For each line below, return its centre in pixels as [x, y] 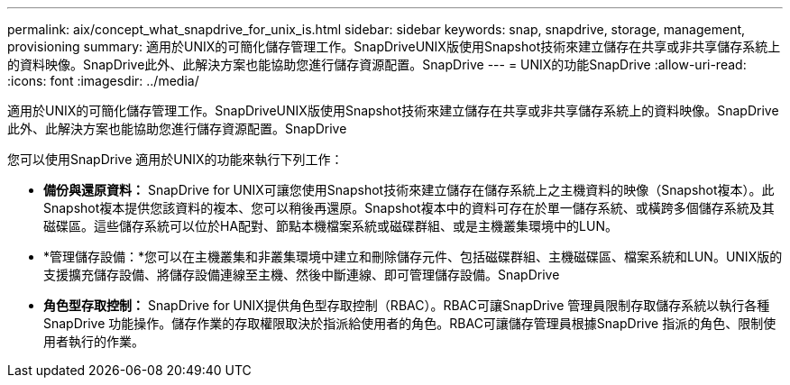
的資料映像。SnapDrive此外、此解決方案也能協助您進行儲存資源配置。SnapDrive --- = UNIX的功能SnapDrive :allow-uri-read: [377, 64]
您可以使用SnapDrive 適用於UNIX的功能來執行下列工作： [175, 159]
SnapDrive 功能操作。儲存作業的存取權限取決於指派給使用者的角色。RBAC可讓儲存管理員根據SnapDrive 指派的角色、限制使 [410, 323]
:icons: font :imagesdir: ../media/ [103, 81]
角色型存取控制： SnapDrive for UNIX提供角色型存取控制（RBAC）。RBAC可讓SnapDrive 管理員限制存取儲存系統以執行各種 [407, 305]
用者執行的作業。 [94, 341]
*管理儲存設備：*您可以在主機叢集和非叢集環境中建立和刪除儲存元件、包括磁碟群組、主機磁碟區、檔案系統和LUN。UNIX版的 [413, 257]
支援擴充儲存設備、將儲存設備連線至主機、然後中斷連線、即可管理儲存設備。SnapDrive [302, 275]
